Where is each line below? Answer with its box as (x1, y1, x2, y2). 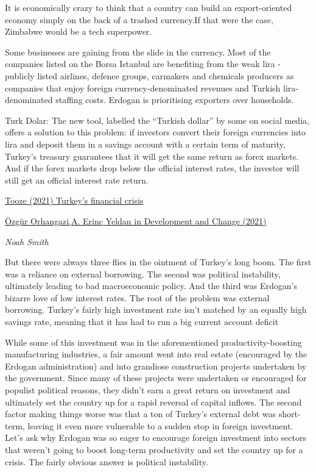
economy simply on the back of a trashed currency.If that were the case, (5, 13, 273, 26)
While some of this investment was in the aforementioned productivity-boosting (5, 335, 302, 348)
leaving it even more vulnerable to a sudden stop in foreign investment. (27, 419, 293, 432)
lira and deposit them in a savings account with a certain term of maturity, (5, 137, 286, 150)
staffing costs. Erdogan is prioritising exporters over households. (55, 93, 294, 106)
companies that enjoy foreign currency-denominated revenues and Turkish (5, 81, 281, 94)
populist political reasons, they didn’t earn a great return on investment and (5, 384, 290, 396)
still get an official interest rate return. (5, 173, 149, 186)
